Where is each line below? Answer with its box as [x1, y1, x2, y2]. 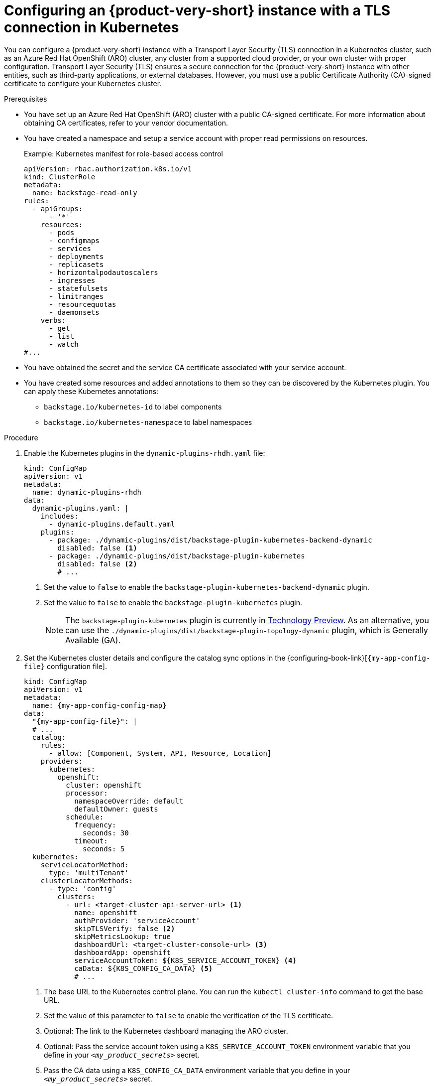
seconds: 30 [83, 828, 129, 837]
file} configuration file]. [24, 662, 108, 671]
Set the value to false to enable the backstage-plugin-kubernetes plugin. [44, 598, 303, 607]
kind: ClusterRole [24, 172, 96, 181]
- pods [49, 228, 75, 237]
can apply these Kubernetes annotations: [24, 387, 159, 396]
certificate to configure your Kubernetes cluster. [4, 79, 162, 88]
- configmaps [49, 236, 100, 245]
